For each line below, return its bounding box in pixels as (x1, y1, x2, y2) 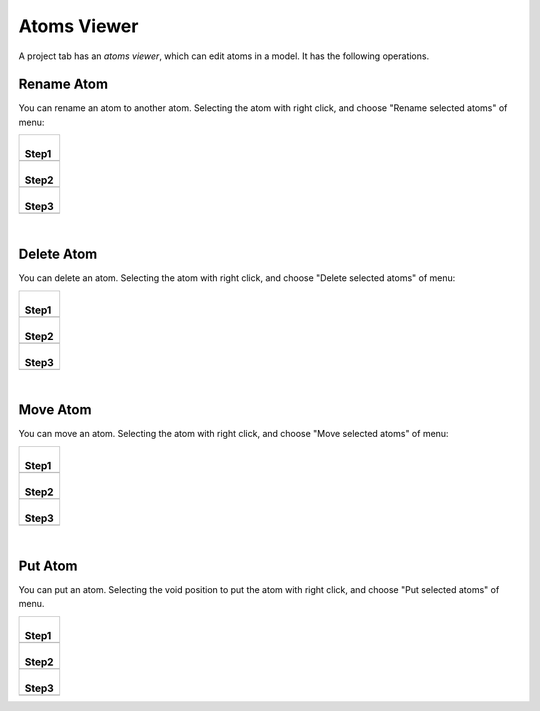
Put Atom (18, 557, 78, 574)
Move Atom (18, 401, 92, 419)
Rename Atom (18, 76, 109, 93)
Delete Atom (18, 246, 98, 263)
